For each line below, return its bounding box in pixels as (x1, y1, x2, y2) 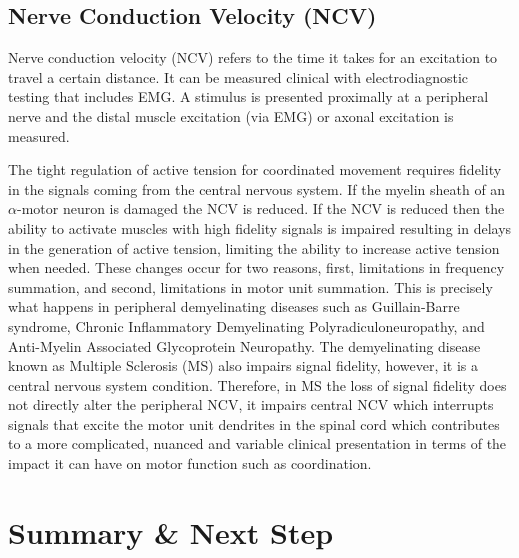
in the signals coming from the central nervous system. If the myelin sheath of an (8, 178, 506, 199)
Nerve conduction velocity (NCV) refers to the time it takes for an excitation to (8, 47, 498, 68)
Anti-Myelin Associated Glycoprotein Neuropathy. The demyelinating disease (8, 335, 481, 356)
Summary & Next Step (8, 511, 334, 552)
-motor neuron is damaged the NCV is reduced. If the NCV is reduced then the (16, 198, 505, 219)
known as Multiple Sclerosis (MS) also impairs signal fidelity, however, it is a (8, 355, 479, 376)
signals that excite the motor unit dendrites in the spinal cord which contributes (8, 413, 500, 434)
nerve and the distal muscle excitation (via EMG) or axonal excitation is (8, 105, 454, 126)
